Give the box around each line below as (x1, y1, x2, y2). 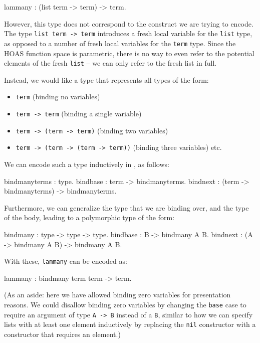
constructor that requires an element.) (4, 328, 121, 339)
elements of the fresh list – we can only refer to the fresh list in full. (4, 58, 217, 68)
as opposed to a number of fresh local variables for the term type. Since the (4, 38, 236, 48)
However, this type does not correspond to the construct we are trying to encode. (4, 18, 253, 29)
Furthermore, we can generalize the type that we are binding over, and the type (4, 202, 249, 213)
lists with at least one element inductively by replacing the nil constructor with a (4, 319, 256, 329)
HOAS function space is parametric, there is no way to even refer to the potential (4, 48, 254, 58)
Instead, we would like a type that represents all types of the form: (4, 74, 209, 85)
